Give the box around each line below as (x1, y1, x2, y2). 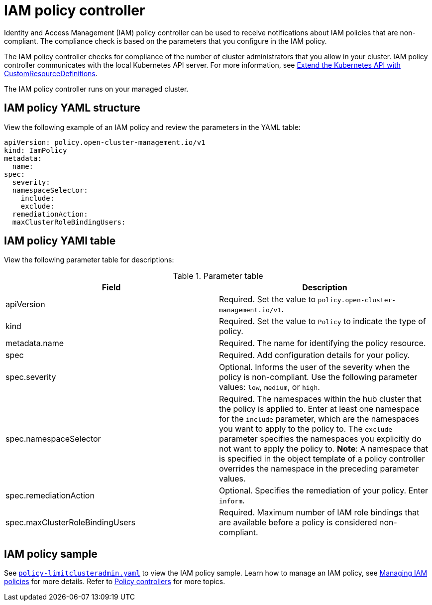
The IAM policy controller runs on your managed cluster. (4, 84, 189, 93)
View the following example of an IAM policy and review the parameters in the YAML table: (4, 122, 301, 131)
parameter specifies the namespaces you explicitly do (219, 434, 422, 444)
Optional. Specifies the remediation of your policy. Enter (219, 485, 429, 496)
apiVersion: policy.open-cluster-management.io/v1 (4, 138, 206, 146)
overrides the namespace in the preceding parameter (219, 464, 419, 474)
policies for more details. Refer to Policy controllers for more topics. (4, 577, 225, 586)
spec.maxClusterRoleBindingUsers (5, 517, 135, 528)
